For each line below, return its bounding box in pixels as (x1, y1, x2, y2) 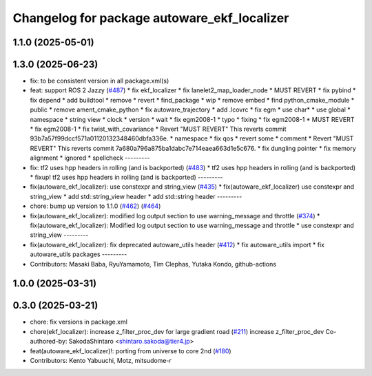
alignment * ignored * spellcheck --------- (30, 154, 150, 162)
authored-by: (30, 337, 68, 346)
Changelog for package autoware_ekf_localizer (12, 10, 289, 25)
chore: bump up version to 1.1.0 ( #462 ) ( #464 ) (30, 202, 161, 210)
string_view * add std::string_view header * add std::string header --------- (30, 192, 242, 200)
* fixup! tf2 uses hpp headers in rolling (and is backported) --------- (30, 173, 223, 181)
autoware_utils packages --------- (30, 250, 127, 258)
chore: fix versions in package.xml (30, 317, 127, 326)
